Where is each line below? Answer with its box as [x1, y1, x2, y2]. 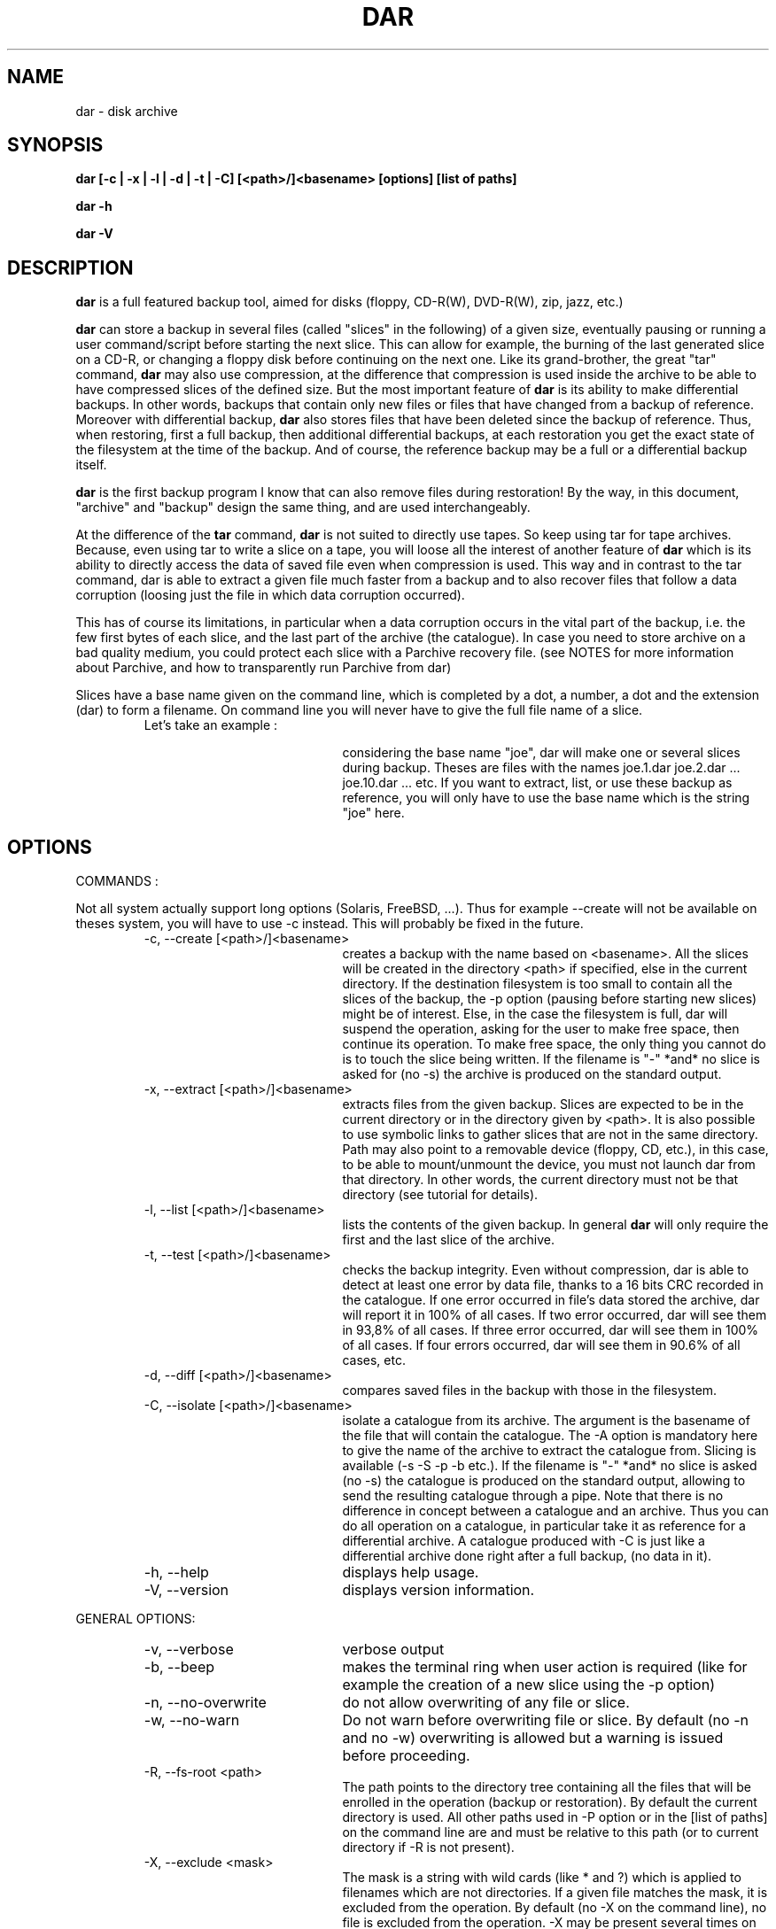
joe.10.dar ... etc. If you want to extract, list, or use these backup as [342, 775, 733, 791]
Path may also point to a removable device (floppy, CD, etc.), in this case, [342, 1142, 769, 1158]
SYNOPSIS [7, 134, 104, 157]
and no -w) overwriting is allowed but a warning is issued [342, 1729, 724, 1747]
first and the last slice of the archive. [342, 1232, 555, 1248]
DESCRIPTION [7, 256, 134, 279]
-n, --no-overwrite [144, 1693, 267, 1712]
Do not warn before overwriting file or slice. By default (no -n [342, 1711, 749, 1730]
